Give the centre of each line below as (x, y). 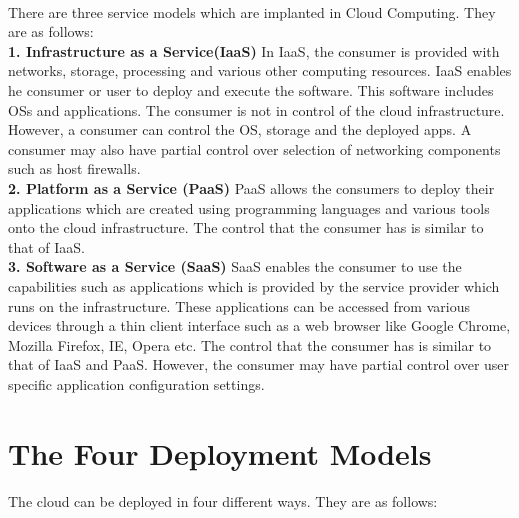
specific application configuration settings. (136, 383)
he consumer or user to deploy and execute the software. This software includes (251, 89)
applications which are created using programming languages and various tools (249, 207)
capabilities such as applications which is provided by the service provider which (254, 285)
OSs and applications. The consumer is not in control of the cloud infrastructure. (256, 109)
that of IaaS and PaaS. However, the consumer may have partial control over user (259, 364)
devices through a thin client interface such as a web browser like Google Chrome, (259, 325)
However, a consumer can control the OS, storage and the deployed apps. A (240, 129)
